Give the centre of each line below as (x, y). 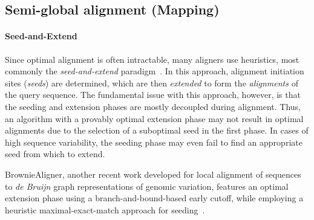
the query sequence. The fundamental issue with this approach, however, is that (153, 95)
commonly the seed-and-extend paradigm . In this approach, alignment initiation (155, 71)
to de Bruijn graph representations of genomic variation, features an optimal (147, 186)
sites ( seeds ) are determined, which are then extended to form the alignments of (152, 82)
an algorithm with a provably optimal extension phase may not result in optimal (154, 118)
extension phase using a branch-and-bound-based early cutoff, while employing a (154, 198)
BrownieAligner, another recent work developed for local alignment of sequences (153, 174)
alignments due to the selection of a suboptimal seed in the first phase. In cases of (157, 130)
